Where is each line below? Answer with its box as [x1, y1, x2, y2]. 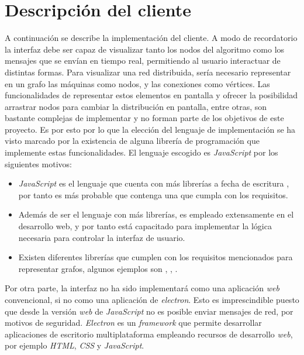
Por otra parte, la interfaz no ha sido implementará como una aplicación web [5, 282, 279, 294]
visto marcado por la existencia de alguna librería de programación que [5, 135, 260, 147]
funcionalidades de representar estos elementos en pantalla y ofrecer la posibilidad [5, 89, 298, 101]
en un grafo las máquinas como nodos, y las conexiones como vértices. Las [5, 77, 270, 89]
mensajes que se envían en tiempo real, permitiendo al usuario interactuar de [5, 54, 281, 67]
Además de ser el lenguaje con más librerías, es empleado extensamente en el [18, 208, 294, 220]
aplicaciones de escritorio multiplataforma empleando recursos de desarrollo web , [5, 328, 293, 340]
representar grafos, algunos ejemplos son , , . [18, 262, 178, 274]
